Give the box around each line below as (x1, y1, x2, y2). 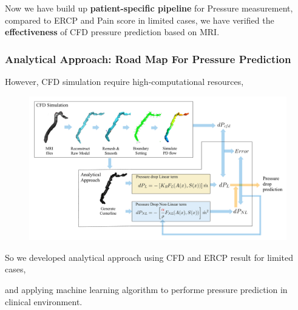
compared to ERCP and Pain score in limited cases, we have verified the (5, 13, 274, 26)
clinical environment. (5, 295, 83, 308)
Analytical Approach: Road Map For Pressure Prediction (5, 51, 291, 66)
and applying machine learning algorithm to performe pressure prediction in (5, 283, 288, 296)
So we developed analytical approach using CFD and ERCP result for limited (5, 251, 293, 263)
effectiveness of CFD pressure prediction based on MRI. (5, 25, 220, 38)
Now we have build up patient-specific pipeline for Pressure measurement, (5, 2, 293, 14)
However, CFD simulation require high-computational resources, (5, 75, 244, 87)
